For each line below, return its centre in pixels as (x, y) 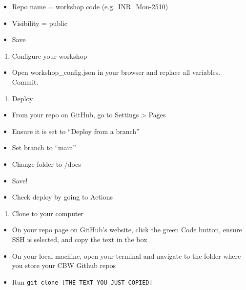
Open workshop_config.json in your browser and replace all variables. (116, 72)
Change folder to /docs (46, 164)
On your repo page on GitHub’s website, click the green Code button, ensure (127, 230)
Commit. (25, 81)
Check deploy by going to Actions (62, 197)
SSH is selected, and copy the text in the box (80, 239)
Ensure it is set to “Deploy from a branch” (76, 131)
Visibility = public (40, 23)
